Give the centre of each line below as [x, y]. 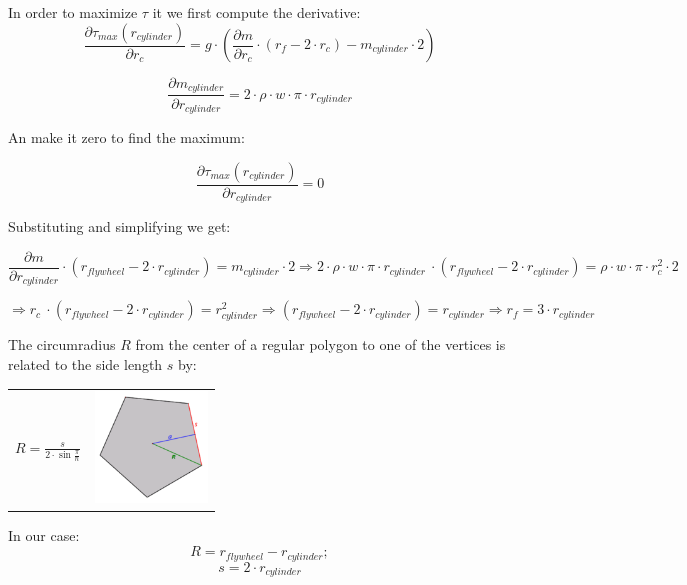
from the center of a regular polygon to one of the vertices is [320, 344]
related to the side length [85, 363]
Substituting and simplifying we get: [119, 226]
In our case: [44, 535]
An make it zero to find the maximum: [126, 136]
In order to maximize [73, 12]
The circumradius [62, 344]
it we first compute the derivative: [256, 12]
